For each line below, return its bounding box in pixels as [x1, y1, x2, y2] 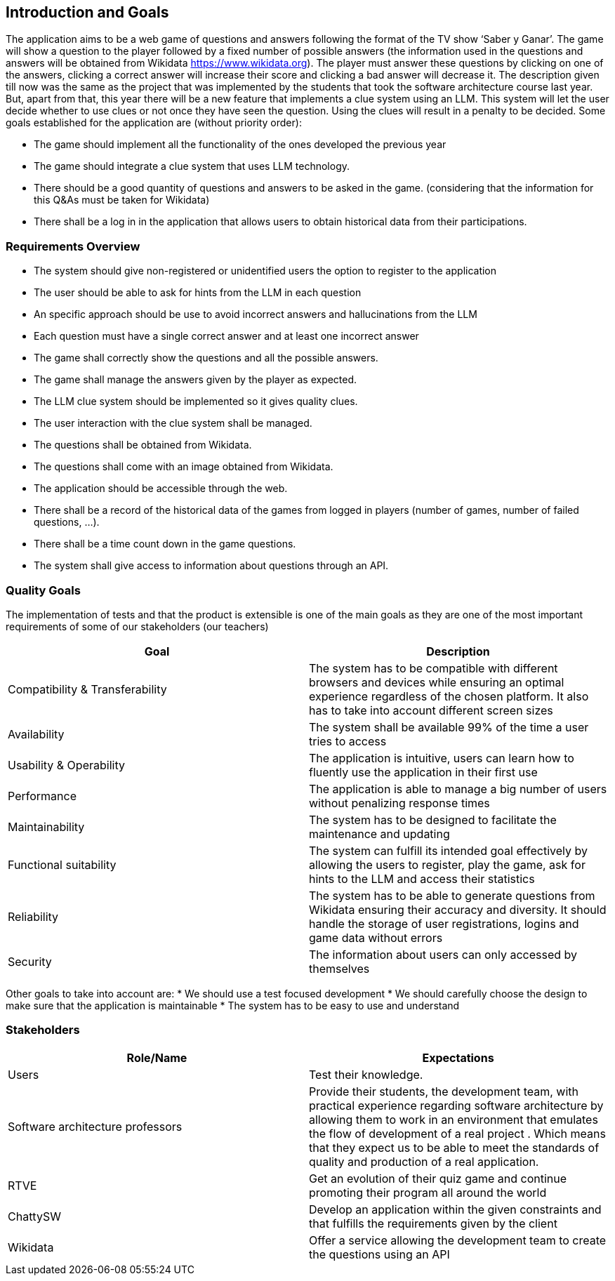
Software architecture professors [8, 1119, 183, 1134]
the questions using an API [309, 1247, 450, 1261]
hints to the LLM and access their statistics [309, 871, 535, 886]
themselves [309, 961, 370, 976]
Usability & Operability [8, 757, 125, 772]
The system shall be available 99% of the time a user [309, 719, 589, 734]
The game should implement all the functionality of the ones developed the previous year [34, 138, 447, 151]
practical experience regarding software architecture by [309, 1098, 604, 1113]
